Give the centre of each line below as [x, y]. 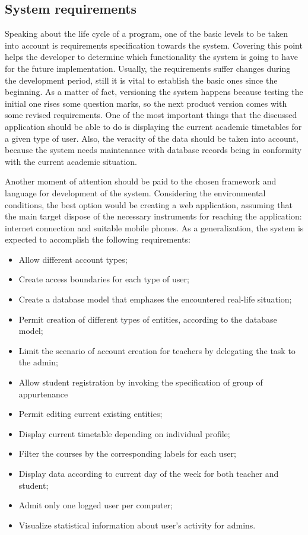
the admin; [38, 362]
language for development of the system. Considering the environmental [135, 192]
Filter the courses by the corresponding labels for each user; [127, 453]
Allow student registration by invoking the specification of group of [141, 382]
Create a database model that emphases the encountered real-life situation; [155, 299]
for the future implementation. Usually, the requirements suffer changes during [148, 68]
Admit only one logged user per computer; [96, 505]
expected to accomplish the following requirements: [98, 239]
